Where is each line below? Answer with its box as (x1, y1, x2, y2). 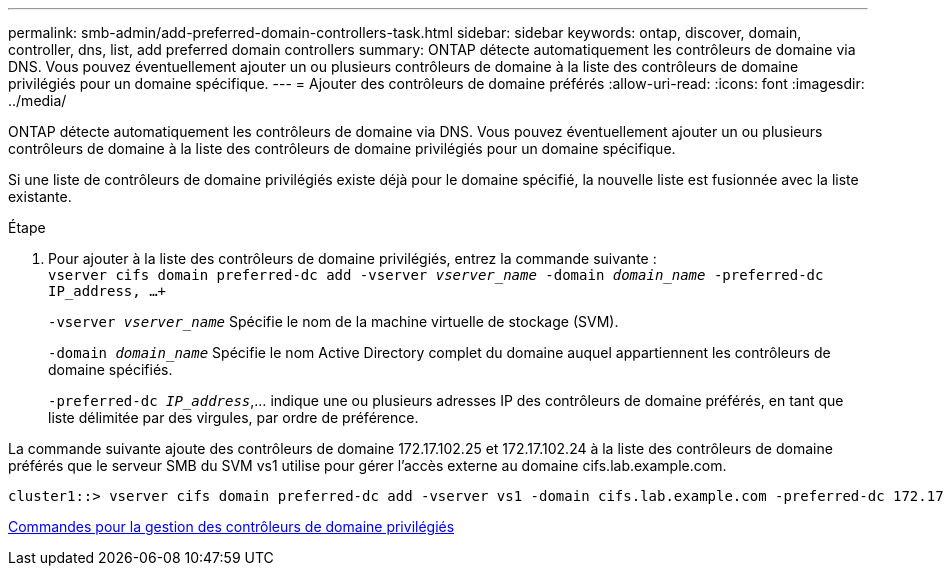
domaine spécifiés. (48, 361, 173, 378)
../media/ (8, 92, 67, 109)
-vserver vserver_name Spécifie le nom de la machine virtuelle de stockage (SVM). (48, 313, 619, 330)
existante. (8, 188, 72, 205)
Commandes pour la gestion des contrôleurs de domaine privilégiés (8, 518, 455, 535)
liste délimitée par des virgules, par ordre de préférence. (48, 409, 419, 426)
